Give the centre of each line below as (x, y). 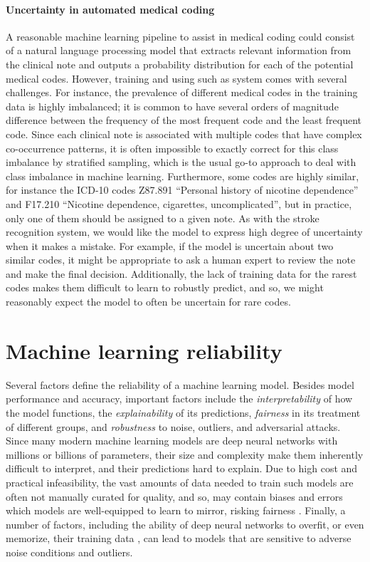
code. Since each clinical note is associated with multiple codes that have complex (184, 134)
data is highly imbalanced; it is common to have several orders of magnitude (172, 106)
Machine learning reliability (144, 350)
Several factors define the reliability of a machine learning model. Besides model (180, 384)
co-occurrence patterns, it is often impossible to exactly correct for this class (172, 148)
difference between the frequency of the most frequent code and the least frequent (184, 120)
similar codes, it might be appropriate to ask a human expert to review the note (181, 260)
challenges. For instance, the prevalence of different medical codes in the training (182, 92)
